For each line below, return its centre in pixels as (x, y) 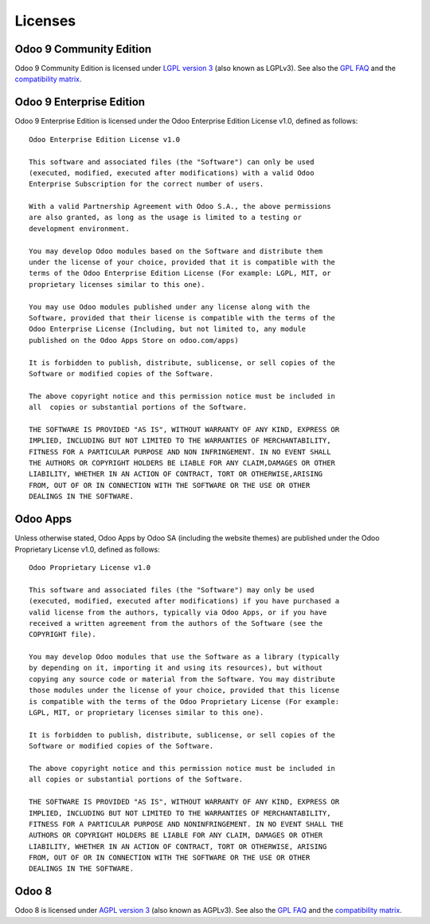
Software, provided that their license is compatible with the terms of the (182, 318)
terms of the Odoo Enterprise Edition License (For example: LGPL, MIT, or (180, 273)
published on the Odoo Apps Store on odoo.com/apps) (134, 340)
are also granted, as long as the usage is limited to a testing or (165, 218)
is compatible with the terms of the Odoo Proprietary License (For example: (184, 701)
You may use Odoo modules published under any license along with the (170, 307)
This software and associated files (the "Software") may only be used (172, 590)
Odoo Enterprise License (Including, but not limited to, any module (168, 329)
